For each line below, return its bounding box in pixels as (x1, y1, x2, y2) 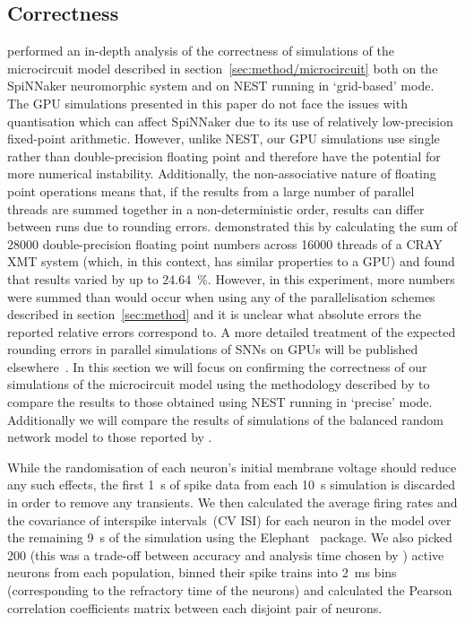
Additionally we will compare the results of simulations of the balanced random (7, 410, 443, 428)
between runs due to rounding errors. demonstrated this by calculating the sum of (7, 217, 458, 236)
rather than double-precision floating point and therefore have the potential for (7, 146, 441, 165)
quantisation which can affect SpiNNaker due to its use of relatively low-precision (7, 111, 453, 130)
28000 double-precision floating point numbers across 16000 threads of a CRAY (7, 234, 443, 253)
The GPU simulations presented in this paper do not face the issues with (7, 93, 408, 112)
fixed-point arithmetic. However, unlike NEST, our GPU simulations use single (7, 129, 440, 148)
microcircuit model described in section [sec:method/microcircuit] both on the (7, 58, 438, 77)
